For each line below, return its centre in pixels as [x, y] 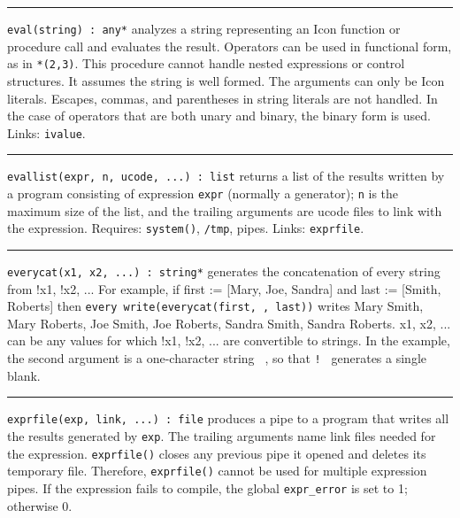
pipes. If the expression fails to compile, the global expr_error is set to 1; [207, 487]
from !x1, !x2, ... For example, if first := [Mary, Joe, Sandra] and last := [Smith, [224, 288]
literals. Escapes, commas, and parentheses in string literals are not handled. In [222, 98]
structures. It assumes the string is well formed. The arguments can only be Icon [226, 80]
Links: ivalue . [46, 132]
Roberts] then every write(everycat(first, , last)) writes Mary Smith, [215, 306]
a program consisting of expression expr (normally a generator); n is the [203, 193]
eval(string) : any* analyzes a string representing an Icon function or [204, 28]
